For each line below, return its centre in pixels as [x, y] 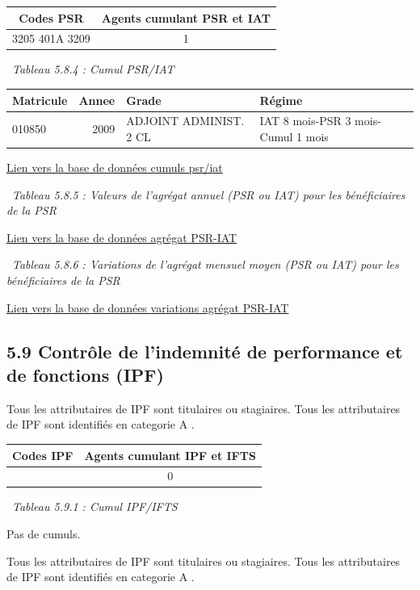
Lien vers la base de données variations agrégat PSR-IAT [148, 307]
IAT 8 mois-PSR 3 [305, 121]
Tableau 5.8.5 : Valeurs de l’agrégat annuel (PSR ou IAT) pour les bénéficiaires [209, 194]
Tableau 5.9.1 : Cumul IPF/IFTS [95, 506]
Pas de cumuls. [44, 534]
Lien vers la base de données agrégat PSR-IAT [122, 237]
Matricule [40, 100]
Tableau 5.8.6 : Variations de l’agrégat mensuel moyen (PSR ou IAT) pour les [206, 264]
